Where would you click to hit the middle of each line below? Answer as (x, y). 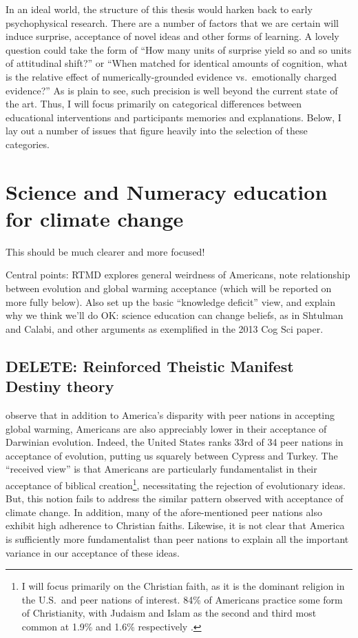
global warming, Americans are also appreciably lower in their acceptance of (166, 428)
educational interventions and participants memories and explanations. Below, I (173, 117)
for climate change (95, 218)
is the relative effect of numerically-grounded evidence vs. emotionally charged (171, 76)
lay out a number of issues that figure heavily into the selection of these (157, 131)
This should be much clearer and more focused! (105, 251)
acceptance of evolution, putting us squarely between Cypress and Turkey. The (172, 455)
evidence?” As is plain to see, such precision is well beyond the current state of (172, 90)
